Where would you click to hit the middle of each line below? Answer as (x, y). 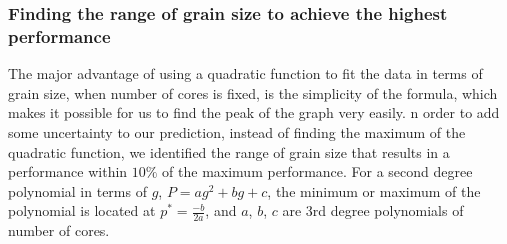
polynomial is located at (82, 210)
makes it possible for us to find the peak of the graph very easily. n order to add (254, 112)
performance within (68, 171)
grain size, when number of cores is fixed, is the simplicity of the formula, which (253, 92)
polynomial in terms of (77, 190)
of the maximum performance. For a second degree (317, 171)
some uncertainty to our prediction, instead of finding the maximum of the (237, 131)
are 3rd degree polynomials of (373, 210)
